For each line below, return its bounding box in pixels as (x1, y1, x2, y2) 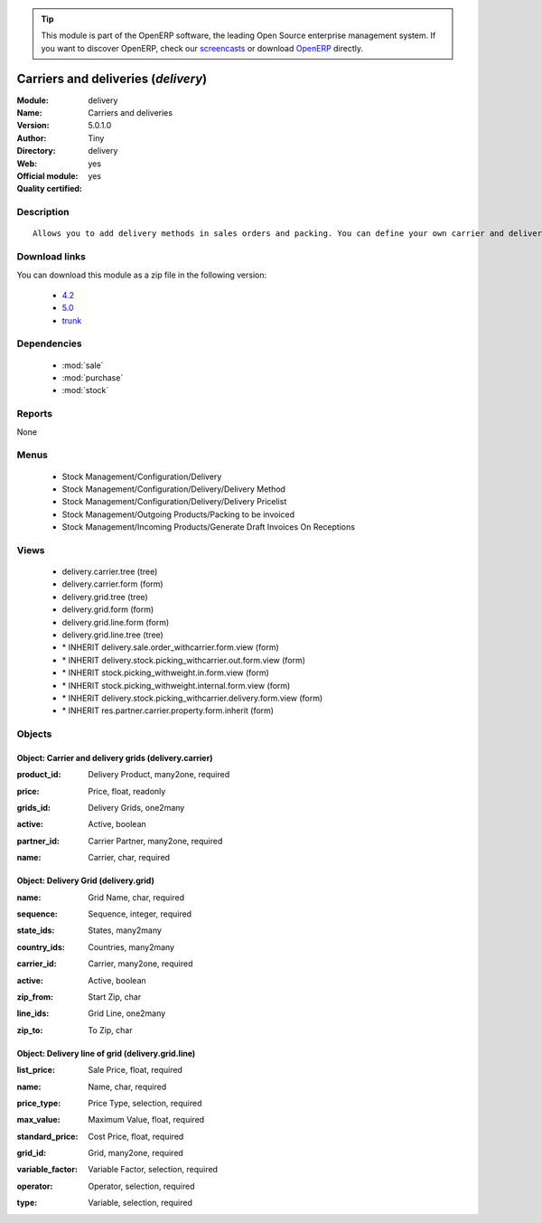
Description (16, 206, 70, 219)
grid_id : (16, 1148, 47, 1159)
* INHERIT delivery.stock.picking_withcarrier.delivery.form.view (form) (61, 692, 323, 703)
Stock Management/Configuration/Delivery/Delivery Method (61, 484, 286, 494)
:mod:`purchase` (61, 372, 124, 383)
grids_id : (16, 803, 51, 814)
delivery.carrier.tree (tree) (61, 566, 158, 578)
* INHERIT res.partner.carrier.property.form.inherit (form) (61, 705, 275, 716)
